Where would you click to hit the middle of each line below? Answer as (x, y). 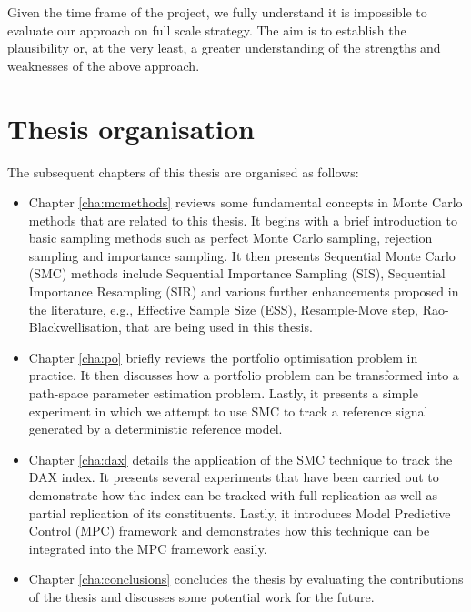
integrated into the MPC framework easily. (148, 548)
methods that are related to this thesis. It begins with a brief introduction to (243, 220)
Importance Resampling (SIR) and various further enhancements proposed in (244, 291)
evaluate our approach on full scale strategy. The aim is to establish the (207, 30)
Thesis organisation (131, 128)
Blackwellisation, (75, 327)
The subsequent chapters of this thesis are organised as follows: (183, 171)
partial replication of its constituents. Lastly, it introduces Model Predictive (240, 512)
